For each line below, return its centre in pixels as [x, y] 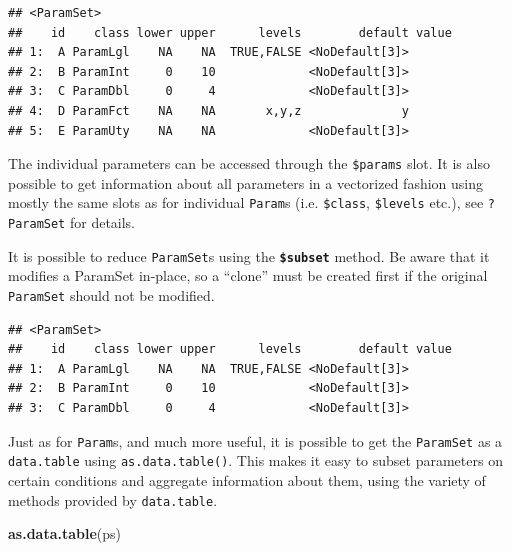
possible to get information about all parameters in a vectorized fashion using [246, 182]
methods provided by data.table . [113, 499]
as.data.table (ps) [65, 533]
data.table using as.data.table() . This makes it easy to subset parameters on [255, 460]
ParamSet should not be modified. [111, 294]
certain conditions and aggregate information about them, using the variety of [247, 479]
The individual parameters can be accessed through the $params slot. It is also [249, 163]
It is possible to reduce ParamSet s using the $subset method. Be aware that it [249, 255]
